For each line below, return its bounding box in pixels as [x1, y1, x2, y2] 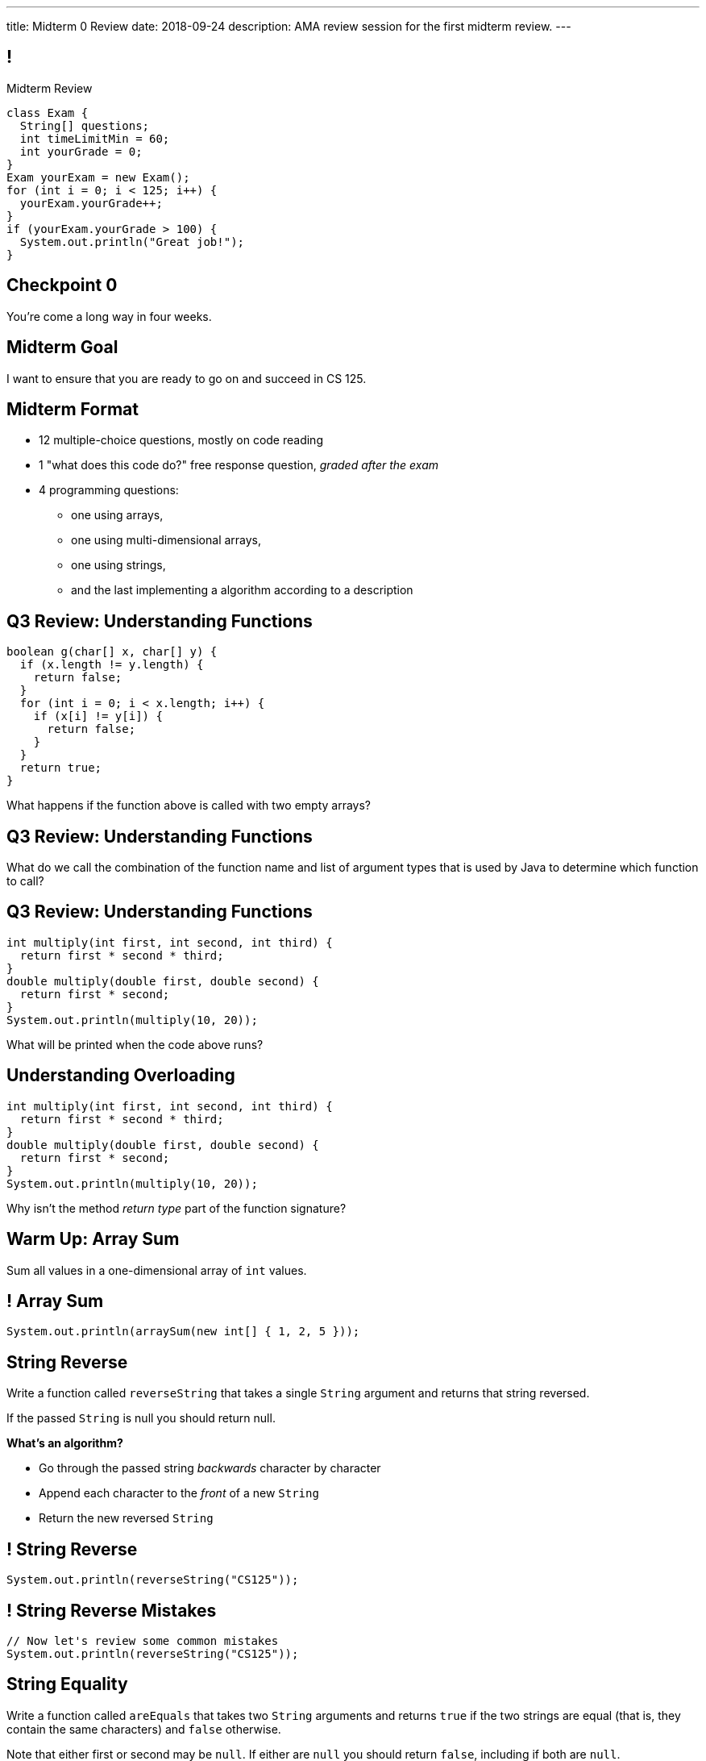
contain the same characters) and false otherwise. [6, 1721, 281, 1736]
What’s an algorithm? [6, 1436, 123, 1451]
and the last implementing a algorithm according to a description [71, 583, 413, 597]
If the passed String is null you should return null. [6, 1411, 276, 1426]
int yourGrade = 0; [19, 144, 143, 158]
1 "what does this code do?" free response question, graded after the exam [39, 458, 439, 473]
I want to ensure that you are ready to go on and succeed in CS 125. [6, 371, 367, 385]
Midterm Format [6, 398, 139, 419]
